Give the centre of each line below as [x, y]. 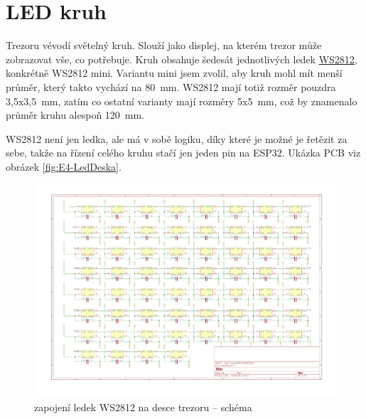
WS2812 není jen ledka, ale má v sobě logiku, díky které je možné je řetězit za [177, 138]
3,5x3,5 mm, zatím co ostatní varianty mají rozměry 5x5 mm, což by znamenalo [182, 101]
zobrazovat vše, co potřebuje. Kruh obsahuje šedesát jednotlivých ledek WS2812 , [182, 59]
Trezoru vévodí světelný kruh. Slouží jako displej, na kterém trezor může [164, 45]
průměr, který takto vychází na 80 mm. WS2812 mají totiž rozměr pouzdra [171, 86]
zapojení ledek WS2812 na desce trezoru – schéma [143, 407]
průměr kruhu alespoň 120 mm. [75, 115]
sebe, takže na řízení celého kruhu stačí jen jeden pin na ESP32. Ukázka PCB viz [183, 153]
